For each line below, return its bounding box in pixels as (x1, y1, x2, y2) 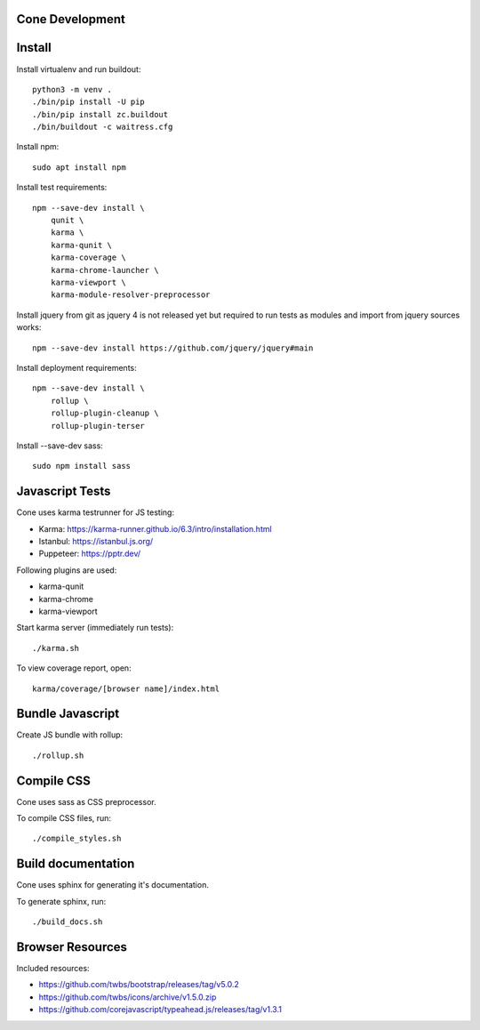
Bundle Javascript (16, 706, 120, 721)
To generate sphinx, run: (16, 896, 107, 906)
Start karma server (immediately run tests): (16, 623, 174, 633)
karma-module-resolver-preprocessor (50, 290, 211, 300)
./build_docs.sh (32, 917, 103, 927)
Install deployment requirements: (16, 362, 137, 373)
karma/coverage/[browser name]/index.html (32, 683, 220, 694)
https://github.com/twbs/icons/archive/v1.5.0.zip (38, 992, 217, 1002)
